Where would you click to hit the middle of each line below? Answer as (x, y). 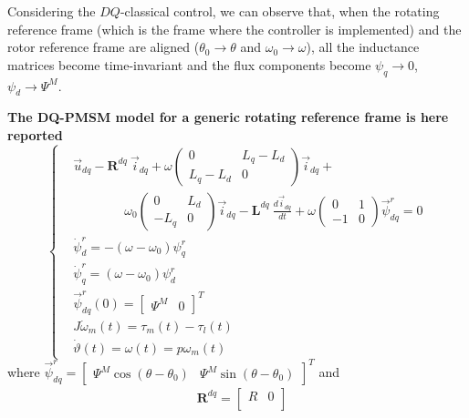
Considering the (52, 11)
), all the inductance (363, 47)
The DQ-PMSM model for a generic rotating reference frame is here (228, 117)
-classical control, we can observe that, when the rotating (280, 11)
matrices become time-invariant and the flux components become (189, 64)
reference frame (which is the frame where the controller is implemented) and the (234, 29)
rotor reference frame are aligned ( (104, 47)
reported (35, 134)
